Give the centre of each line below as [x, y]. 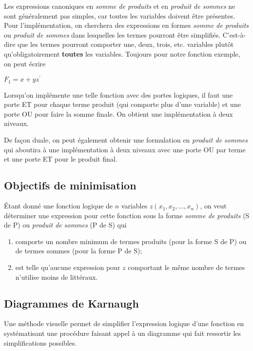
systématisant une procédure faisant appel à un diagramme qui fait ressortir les [123, 333]
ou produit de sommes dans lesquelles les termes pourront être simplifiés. [112, 34]
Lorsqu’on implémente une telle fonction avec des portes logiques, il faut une [118, 94]
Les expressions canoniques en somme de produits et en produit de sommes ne [120, 6]
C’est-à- [234, 34]
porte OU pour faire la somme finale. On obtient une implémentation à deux [118, 114]
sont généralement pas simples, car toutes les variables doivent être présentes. [120, 15]
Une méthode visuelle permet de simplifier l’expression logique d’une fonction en [124, 323]
